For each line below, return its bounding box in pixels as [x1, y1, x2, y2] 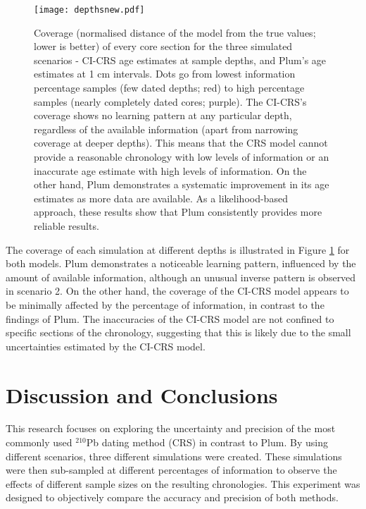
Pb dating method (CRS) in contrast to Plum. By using [86, 435, 328, 450]
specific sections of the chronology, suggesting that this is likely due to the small [6, 325, 351, 340]
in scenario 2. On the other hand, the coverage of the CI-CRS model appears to [6, 283, 349, 298]
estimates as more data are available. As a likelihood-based [34, 190, 288, 205]
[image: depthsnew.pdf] [34, 5, 145, 15]
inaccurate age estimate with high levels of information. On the [34, 163, 307, 178]
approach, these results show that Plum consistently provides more [34, 204, 322, 219]
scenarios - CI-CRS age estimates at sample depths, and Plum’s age [34, 52, 327, 67]
